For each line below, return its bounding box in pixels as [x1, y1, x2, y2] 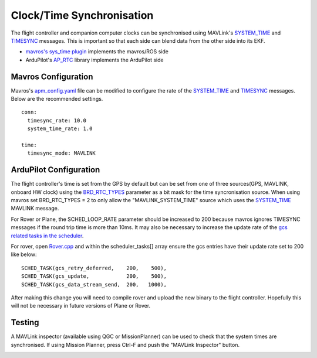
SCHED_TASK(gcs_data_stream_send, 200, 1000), [21, 281, 167, 288]
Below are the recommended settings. [11, 96, 103, 103]
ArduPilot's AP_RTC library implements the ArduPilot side [25, 56, 164, 63]
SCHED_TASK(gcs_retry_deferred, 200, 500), [21, 264, 167, 271]
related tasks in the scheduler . [11, 232, 84, 239]
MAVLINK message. [11, 205, 59, 212]
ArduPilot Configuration [11, 165, 100, 175]
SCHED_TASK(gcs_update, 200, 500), [21, 273, 167, 279]
